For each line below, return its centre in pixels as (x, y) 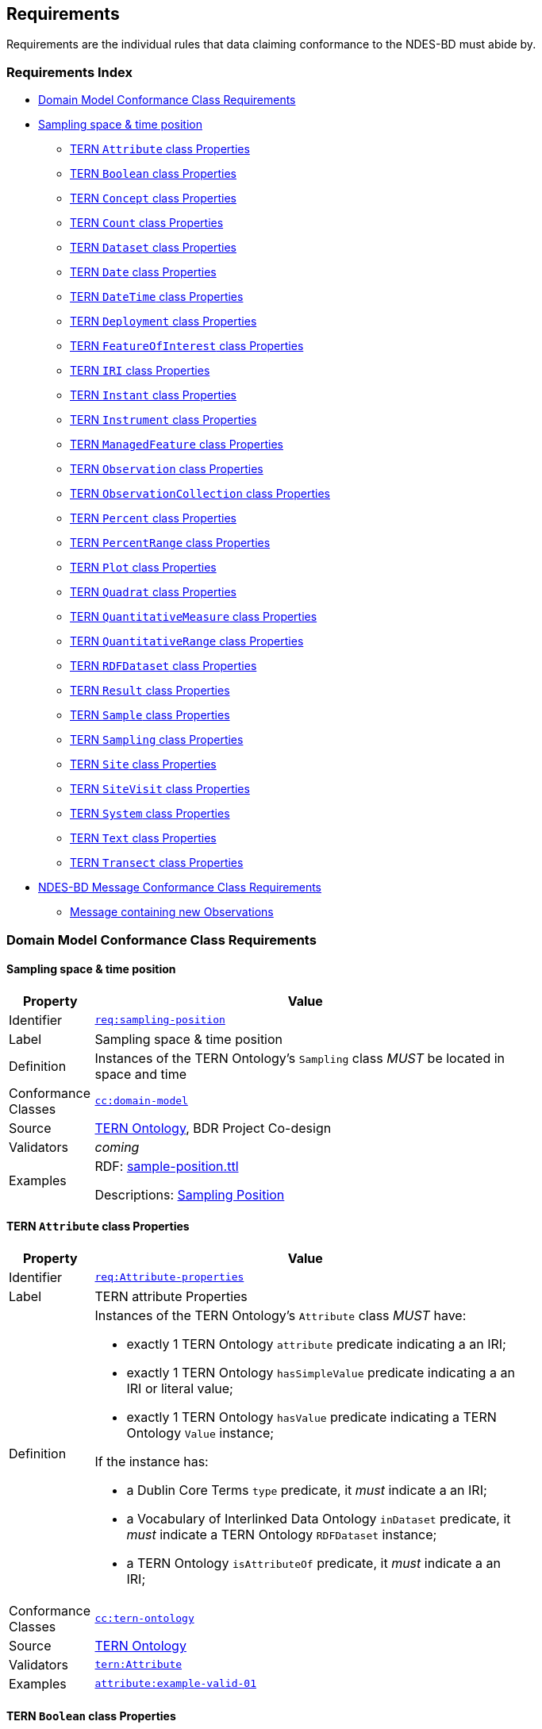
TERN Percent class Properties (153, 518)
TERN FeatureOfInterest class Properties (187, 346)
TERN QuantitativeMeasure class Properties (194, 617)
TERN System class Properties (150, 814)
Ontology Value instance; (200, 1432)
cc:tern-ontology (144, 1619)
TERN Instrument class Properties (163, 420)
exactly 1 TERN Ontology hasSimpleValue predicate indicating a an (321, 1372)
